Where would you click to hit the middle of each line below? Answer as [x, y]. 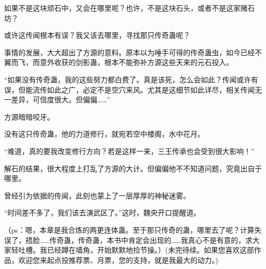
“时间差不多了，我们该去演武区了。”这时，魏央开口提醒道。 [103, 212]
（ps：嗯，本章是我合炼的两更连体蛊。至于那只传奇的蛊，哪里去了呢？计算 [129, 229]
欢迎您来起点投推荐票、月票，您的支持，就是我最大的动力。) [118, 260]
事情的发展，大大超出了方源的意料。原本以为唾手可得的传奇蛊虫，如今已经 [129, 52]
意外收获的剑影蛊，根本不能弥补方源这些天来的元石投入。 [136, 62]
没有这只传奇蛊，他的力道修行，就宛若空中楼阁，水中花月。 [104, 134]
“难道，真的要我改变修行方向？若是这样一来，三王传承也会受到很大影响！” [129, 151]
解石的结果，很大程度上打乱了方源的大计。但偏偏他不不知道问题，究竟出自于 [133, 168]
